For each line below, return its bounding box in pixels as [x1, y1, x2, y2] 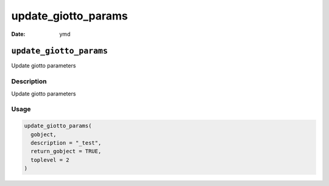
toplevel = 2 [30, 156, 69, 164]
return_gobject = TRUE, [30, 148, 102, 155]
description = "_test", [30, 139, 102, 146]
